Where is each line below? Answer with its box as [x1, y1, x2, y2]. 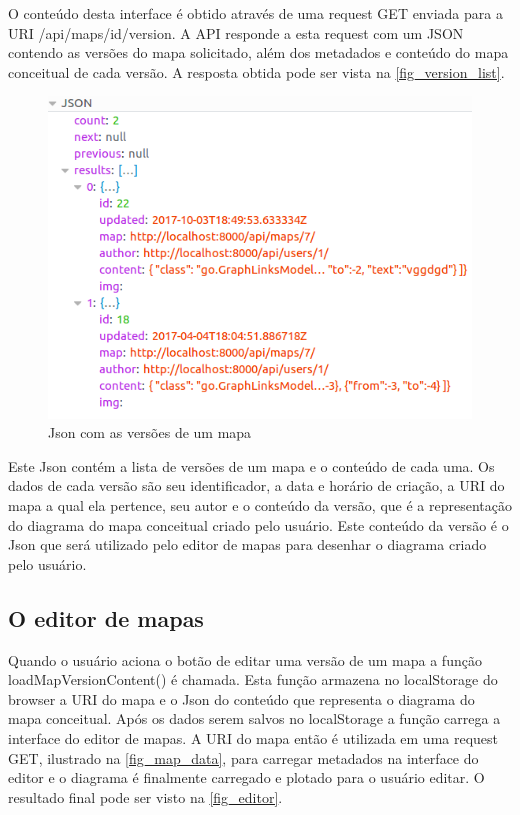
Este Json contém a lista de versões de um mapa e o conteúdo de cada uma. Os [8, 455, 495, 476]
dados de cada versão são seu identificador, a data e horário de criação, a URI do [8, 475, 505, 496]
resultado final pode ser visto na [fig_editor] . [8, 786, 283, 807]
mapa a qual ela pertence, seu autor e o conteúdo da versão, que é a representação [8, 495, 512, 516]
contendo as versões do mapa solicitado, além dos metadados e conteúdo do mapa [8, 42, 509, 63]
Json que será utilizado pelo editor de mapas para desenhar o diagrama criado [8, 534, 487, 555]
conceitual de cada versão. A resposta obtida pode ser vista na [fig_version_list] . [8, 61, 505, 82]
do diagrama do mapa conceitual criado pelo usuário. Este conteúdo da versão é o [8, 514, 509, 535]
